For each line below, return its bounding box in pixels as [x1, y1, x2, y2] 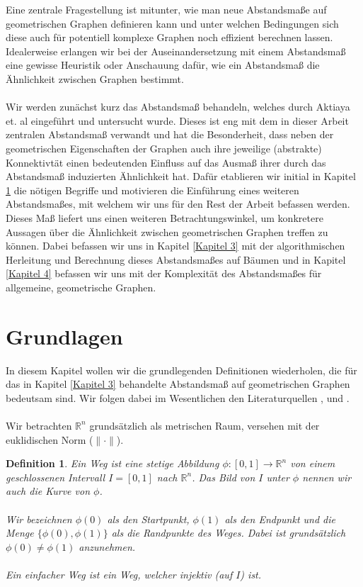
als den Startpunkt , [107, 511, 190, 526]
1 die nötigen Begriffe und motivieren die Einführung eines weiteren [6, 182, 299, 197]
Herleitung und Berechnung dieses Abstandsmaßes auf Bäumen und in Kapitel [6, 252, 346, 267]
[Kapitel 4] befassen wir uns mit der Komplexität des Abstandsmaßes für [6, 266, 322, 281]
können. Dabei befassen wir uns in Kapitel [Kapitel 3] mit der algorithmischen [6, 238, 345, 253]
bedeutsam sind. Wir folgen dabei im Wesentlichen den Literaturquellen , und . [6, 390, 350, 405]
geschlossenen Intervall [6, 469, 105, 484]
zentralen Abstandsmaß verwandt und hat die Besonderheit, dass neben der [6, 127, 334, 142]
